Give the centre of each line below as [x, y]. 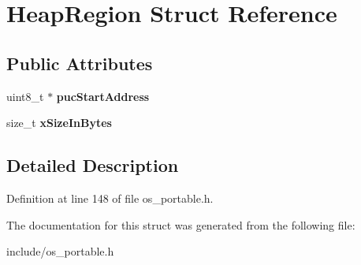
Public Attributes [80, 63]
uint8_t [25, 96]
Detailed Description [93, 165]
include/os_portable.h [60, 251]
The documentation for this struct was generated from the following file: [181, 224]
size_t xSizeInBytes [59, 123]
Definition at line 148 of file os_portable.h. [110, 198]
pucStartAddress [103, 96]
